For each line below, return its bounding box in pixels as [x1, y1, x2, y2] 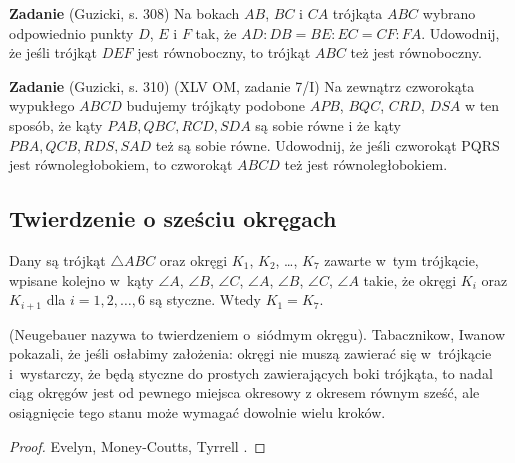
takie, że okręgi [363, 269, 457, 290]
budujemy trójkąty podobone [126, 95, 306, 116]
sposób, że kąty [9, 114, 103, 135]
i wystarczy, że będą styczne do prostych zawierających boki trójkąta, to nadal [9, 362, 493, 383]
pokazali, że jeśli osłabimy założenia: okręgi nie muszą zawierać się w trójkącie [9, 343, 492, 364]
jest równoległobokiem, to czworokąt [9, 154, 233, 175]
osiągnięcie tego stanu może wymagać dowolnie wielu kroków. [9, 401, 386, 422]
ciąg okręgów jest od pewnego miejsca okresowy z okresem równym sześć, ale [9, 382, 480, 403]
